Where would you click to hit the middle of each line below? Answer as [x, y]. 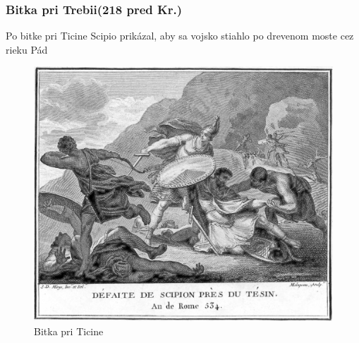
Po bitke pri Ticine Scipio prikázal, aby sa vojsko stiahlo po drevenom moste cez [180, 36]
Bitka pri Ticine [69, 331]
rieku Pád [27, 49]
